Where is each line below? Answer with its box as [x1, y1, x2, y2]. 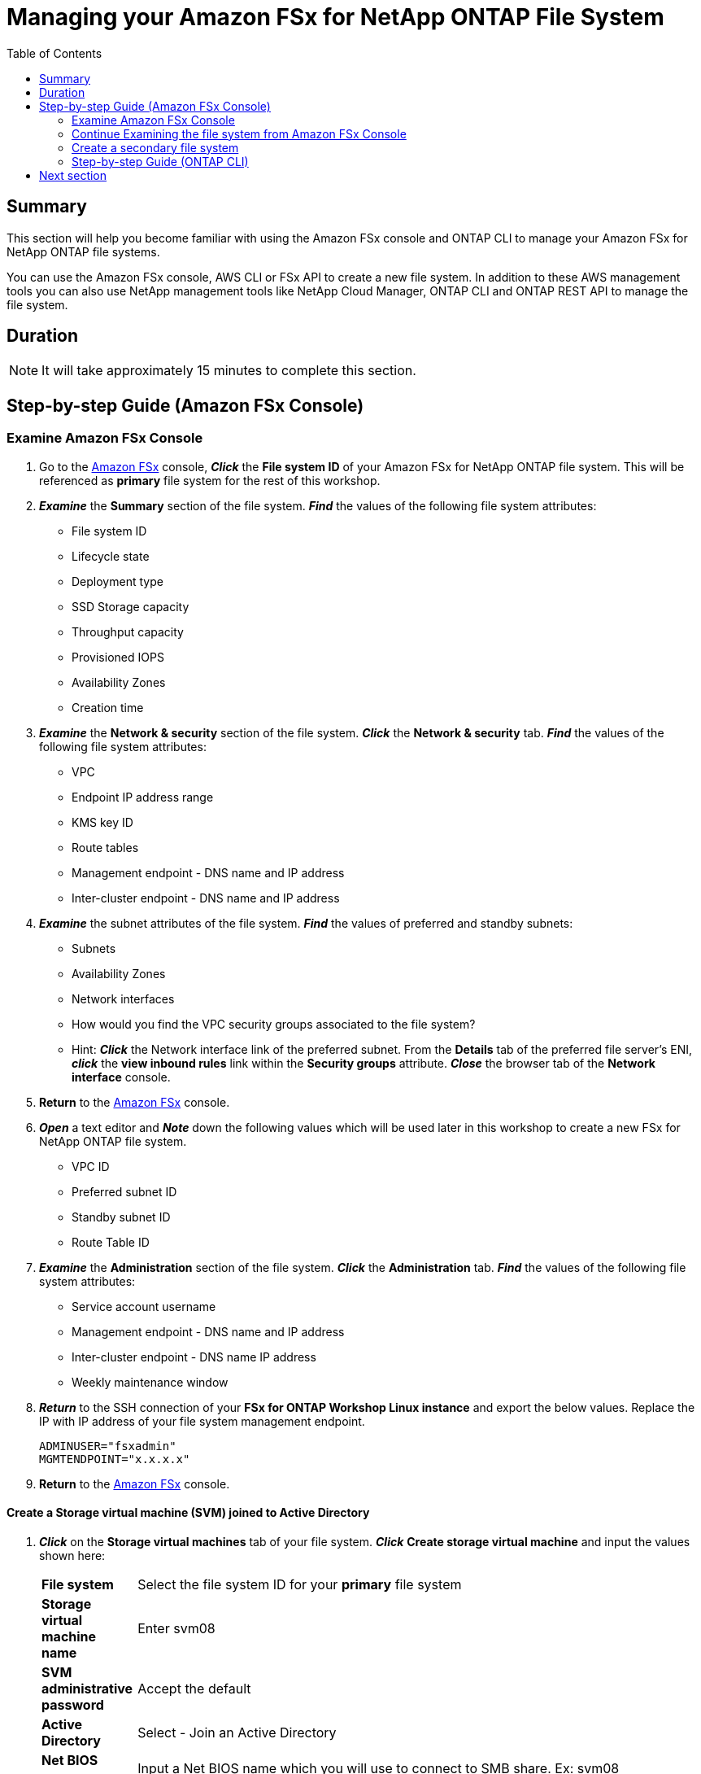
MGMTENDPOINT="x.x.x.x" [39, 1452, 190, 1466]
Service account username [72, 1299, 216, 1313]
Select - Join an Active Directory [137, 1724, 337, 1741]
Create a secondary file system [72, 140, 239, 155]
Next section [39, 168, 107, 182]
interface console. [72, 1069, 171, 1084]
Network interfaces [72, 991, 175, 1006]
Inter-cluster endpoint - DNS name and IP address [72, 890, 340, 905]
